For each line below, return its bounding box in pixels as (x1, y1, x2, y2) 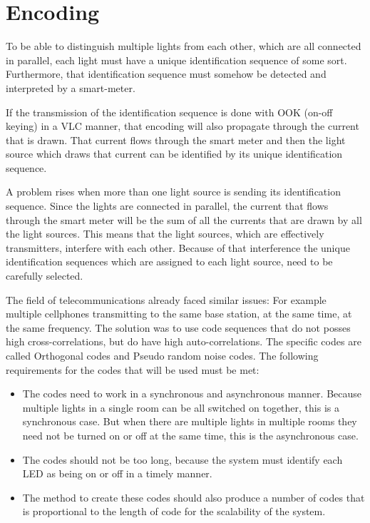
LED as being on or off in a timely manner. (22, 466, 212, 481)
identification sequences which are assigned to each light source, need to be (6, 254, 333, 269)
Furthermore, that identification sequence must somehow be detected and (6, 66, 327, 81)
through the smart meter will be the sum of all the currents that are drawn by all (6, 212, 362, 227)
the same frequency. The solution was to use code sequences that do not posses (6, 320, 351, 335)
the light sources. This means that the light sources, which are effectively (6, 226, 324, 241)
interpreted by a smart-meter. (6, 80, 135, 95)
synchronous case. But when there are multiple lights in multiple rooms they (22, 414, 357, 429)
